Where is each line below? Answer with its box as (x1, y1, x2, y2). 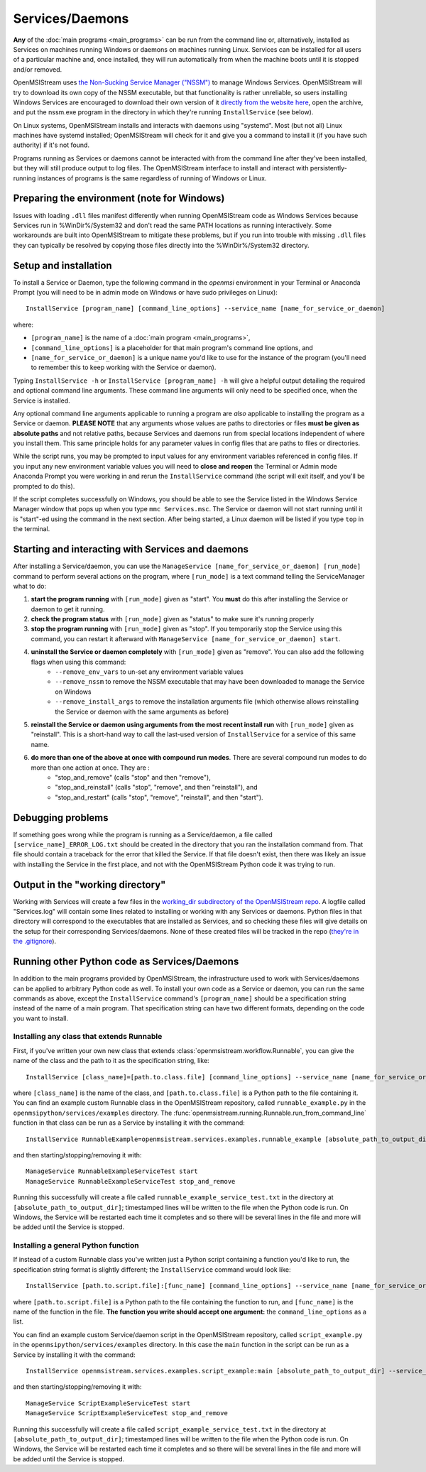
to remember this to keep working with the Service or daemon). (31, 363, 217, 372)
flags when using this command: (31, 658, 126, 666)
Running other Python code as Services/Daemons (13, 956, 239, 968)
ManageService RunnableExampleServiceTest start (26, 1167, 198, 1175)
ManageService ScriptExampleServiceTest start (26, 1399, 191, 1407)
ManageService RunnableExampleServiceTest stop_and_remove (26, 1177, 236, 1185)
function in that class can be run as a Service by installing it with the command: (13, 1118, 245, 1127)
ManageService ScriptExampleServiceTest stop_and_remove (26, 1410, 229, 1417)
